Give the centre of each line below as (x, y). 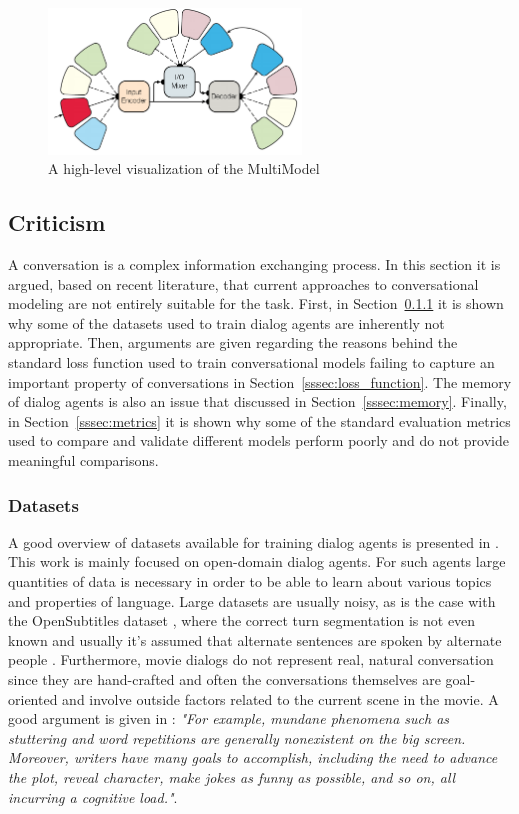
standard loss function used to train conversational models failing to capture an (251, 362)
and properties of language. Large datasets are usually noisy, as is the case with (252, 600)
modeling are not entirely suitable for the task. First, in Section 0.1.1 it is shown (256, 303)
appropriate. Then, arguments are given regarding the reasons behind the (233, 342)
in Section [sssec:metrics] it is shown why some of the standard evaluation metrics (259, 420)
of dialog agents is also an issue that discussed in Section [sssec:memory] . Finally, (257, 401)
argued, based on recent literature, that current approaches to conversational (243, 283)
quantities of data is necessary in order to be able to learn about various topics (250, 581)
